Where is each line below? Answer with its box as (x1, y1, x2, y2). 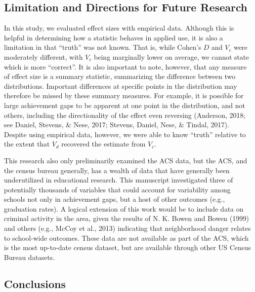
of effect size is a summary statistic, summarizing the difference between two (4, 71, 236, 81)
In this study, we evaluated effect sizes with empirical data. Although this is (4, 23, 234, 33)
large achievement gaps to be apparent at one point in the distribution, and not (4, 100, 245, 110)
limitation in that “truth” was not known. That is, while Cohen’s (4, 42, 201, 52)
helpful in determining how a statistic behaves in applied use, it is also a (4, 32, 223, 42)
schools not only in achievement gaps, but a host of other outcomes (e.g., (4, 194, 225, 204)
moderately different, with (4, 51, 83, 62)
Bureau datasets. (4, 252, 55, 262)
